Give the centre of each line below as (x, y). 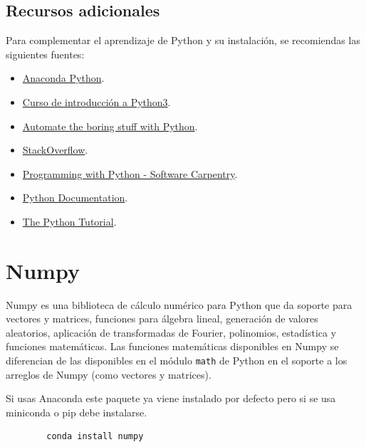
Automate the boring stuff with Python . (110, 126)
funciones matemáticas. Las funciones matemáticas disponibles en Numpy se (172, 346)
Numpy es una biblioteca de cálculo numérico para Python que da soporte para (179, 304)
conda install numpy (95, 437)
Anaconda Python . (63, 78)
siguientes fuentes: (45, 54)
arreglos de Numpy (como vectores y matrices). (109, 374)
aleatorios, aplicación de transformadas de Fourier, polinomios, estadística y (171, 332)
